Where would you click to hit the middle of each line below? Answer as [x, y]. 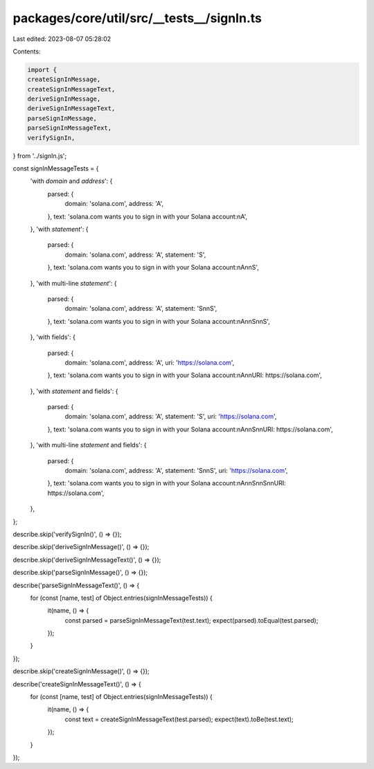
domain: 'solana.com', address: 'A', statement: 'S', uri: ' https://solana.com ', [171, 417]
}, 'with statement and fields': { [74, 391]
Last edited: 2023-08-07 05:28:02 [62, 39]
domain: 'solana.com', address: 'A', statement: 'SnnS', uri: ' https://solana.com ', [176, 471]
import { [42, 70]
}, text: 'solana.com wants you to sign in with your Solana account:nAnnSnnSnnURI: [167, 483]
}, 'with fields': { [53, 337]
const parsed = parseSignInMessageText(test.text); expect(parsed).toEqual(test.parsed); [192, 620]
